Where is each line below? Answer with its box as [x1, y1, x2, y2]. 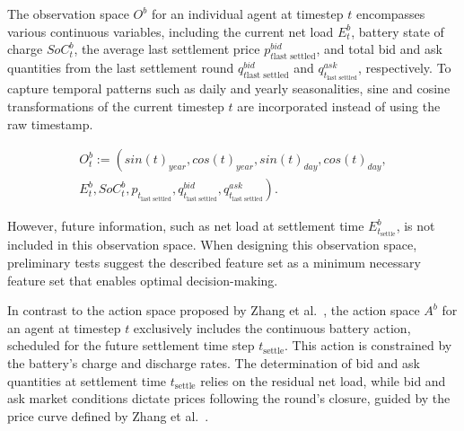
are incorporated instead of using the [237, 97, 441, 116]
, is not [396, 216, 435, 235]
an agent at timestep [7, 318, 121, 337]
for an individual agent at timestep [151, 4, 344, 22]
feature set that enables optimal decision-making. [7, 270, 278, 289]
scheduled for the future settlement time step [7, 336, 255, 355]
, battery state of [351, 22, 444, 40]
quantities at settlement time [7, 371, 167, 390]
